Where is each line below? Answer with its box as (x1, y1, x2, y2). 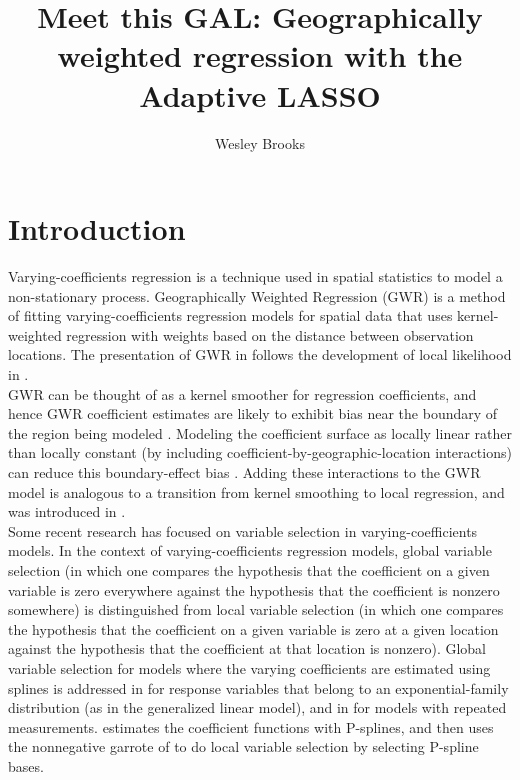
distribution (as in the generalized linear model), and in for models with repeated (8, 697, 507, 718)
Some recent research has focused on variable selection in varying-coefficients (8, 520, 478, 541)
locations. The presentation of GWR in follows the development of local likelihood (8, 344, 512, 365)
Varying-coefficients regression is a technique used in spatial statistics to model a (8, 266, 503, 287)
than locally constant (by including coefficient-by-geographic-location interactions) (8, 442, 512, 463)
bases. (8, 755, 44, 776)
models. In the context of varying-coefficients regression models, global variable (8, 540, 492, 561)
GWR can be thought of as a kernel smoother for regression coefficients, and (8, 383, 477, 404)
